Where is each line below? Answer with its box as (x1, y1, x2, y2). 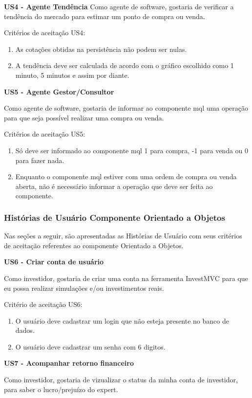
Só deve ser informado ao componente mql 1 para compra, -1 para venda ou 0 (15, 145, 249, 155)
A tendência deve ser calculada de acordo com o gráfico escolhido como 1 (15, 60, 234, 70)
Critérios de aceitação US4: (4, 27, 85, 38)
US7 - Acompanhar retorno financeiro (4, 358, 134, 368)
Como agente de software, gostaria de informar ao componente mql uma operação (4, 103, 249, 113)
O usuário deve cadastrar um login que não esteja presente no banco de (15, 315, 229, 326)
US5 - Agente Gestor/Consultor (4, 86, 114, 96)
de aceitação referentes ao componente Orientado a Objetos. (4, 240, 184, 250)
